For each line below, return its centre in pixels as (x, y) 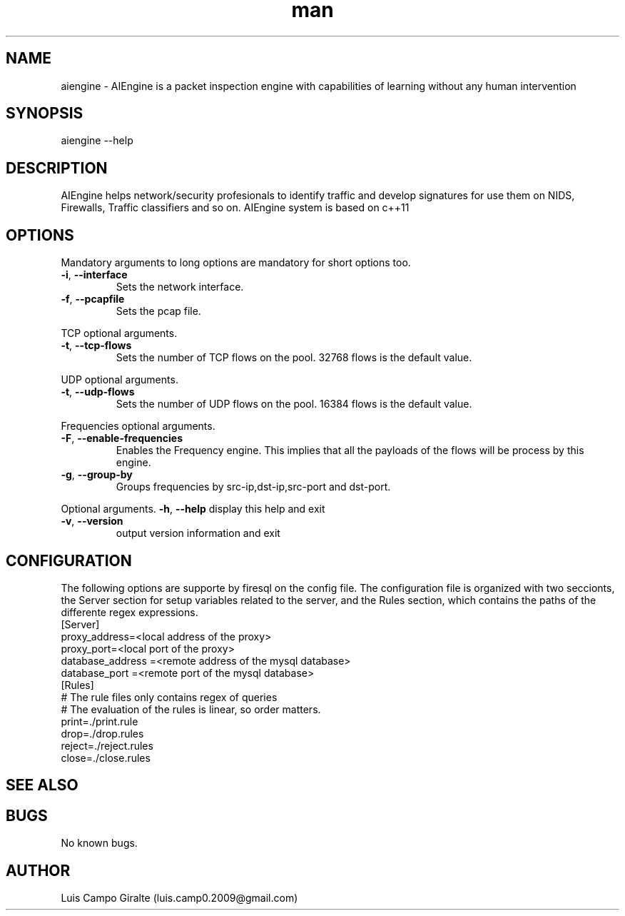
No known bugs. (99, 843)
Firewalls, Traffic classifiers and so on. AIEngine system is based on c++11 (235, 208)
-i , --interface (94, 275)
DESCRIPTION (57, 168)
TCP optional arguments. (119, 333)
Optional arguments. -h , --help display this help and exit (193, 509)
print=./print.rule (100, 721)
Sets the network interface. (180, 287)
